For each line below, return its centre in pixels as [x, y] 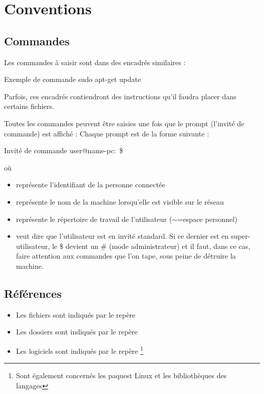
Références [33, 293]
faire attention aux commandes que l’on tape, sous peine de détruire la [126, 256]
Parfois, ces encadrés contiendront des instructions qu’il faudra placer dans [120, 96]
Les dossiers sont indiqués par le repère [77, 332]
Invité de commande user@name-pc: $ [64, 150]
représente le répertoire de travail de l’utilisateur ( [94, 219]
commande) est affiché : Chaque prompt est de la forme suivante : [107, 133]
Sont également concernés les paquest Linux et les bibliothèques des [121, 375]
